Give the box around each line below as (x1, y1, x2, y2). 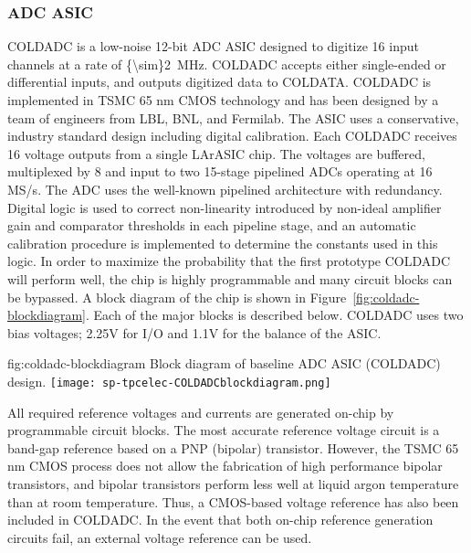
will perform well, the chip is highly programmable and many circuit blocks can (7, 269, 453, 288)
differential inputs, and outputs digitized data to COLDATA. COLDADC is (7, 72, 432, 91)
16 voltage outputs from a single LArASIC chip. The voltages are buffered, (7, 144, 425, 163)
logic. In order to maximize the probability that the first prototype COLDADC (7, 251, 451, 271)
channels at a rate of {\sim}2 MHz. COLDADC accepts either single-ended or (7, 54, 446, 73)
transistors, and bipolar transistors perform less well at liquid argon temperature (7, 473, 459, 493)
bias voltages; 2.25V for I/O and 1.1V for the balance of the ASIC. (7, 323, 382, 342)
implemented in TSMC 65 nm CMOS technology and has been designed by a (7, 90, 439, 109)
